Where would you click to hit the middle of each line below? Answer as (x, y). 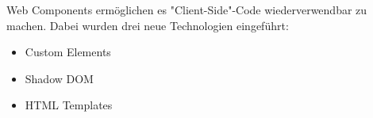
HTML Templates (69, 105)
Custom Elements (68, 52)
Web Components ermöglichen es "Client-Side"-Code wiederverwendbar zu (187, 10)
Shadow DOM (59, 78)
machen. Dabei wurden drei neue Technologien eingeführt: (148, 25)
